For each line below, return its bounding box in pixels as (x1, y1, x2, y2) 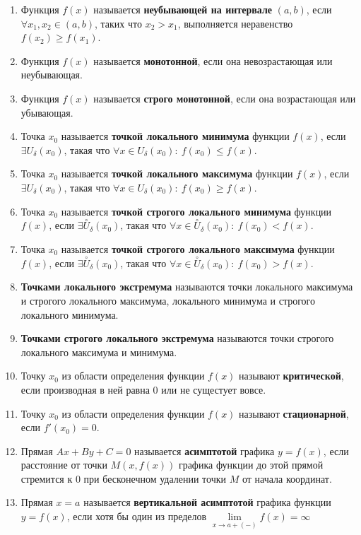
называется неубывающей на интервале (93, 2, 272, 16)
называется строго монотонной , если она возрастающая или (93, 90, 356, 105)
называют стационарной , (239, 406, 349, 421)
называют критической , (239, 368, 344, 383)
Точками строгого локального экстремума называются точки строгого (20, 331, 334, 346)
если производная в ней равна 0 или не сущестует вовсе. (20, 382, 266, 396)
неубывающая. (20, 67, 83, 82)
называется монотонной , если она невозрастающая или (93, 53, 333, 68)
